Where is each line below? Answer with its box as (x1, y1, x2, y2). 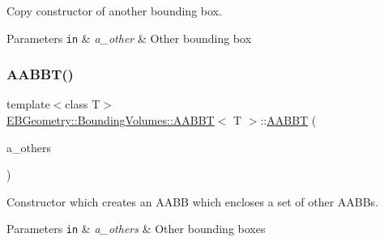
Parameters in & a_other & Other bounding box (6, 29, 252, 46)
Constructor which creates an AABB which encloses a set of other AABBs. (6, 193, 379, 210)
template (6, 96, 50, 113)
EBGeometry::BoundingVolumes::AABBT (6, 112, 215, 129)
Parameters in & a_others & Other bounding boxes (6, 220, 266, 237)
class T (65, 96, 100, 113)
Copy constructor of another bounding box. (6, 2, 222, 19)
